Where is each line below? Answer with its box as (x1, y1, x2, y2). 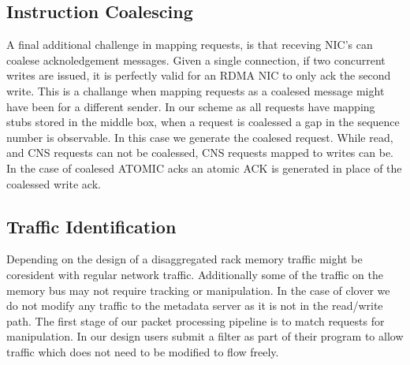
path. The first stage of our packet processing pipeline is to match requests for (6, 312, 385, 329)
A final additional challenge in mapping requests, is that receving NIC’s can (6, 36, 373, 53)
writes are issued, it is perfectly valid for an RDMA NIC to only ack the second (6, 67, 391, 84)
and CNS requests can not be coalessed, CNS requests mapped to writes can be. (6, 144, 393, 161)
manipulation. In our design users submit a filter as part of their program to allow (6, 328, 404, 345)
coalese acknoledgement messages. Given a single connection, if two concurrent (6, 51, 386, 68)
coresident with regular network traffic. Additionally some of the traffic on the (6, 266, 383, 282)
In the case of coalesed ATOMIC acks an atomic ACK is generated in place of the (6, 159, 402, 176)
